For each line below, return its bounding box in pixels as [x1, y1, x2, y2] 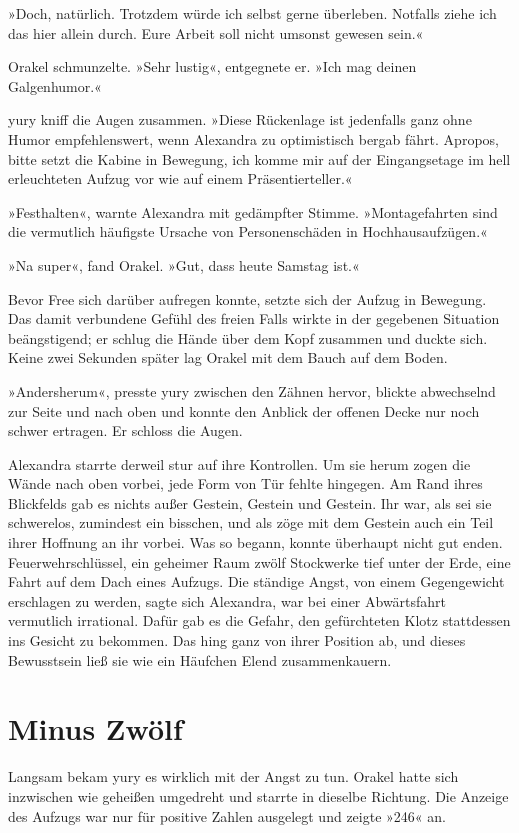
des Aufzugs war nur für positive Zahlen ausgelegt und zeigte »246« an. [8, 805, 446, 826]
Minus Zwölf [8, 708, 183, 749]
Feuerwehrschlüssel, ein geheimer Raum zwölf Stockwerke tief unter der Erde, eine [8, 551, 511, 572]
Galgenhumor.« [8, 75, 102, 96]
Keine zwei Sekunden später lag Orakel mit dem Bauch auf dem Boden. [8, 347, 448, 368]
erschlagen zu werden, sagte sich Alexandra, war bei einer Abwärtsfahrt [8, 590, 447, 611]
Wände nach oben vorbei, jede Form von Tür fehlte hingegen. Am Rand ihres [8, 473, 483, 494]
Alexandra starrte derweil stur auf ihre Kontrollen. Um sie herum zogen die [8, 453, 471, 474]
